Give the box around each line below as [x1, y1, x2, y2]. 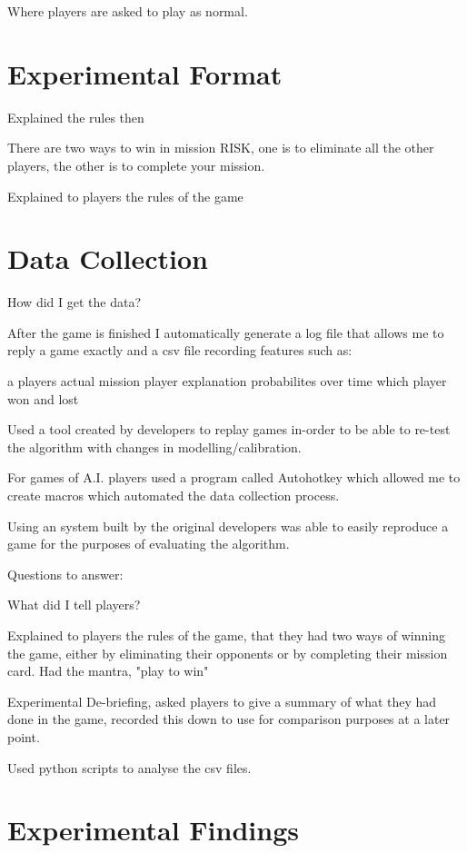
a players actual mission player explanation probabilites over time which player [7, 372, 447, 390]
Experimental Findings [7, 811, 299, 848]
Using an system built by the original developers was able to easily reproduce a [7, 516, 449, 535]
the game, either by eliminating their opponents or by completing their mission [7, 643, 448, 662]
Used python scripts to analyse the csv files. [7, 758, 252, 777]
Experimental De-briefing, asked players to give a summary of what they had [7, 691, 437, 710]
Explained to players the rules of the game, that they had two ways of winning [7, 625, 445, 644]
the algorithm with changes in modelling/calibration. [7, 437, 302, 456]
